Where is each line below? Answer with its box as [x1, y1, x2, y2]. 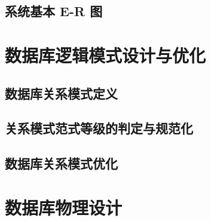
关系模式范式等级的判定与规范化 [5, 119, 193, 137]
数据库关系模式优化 [5, 154, 118, 173]
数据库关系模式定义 [5, 84, 118, 102]
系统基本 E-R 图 [5, 2, 103, 20]
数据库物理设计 [5, 195, 123, 219]
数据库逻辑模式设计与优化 [5, 42, 206, 67]
